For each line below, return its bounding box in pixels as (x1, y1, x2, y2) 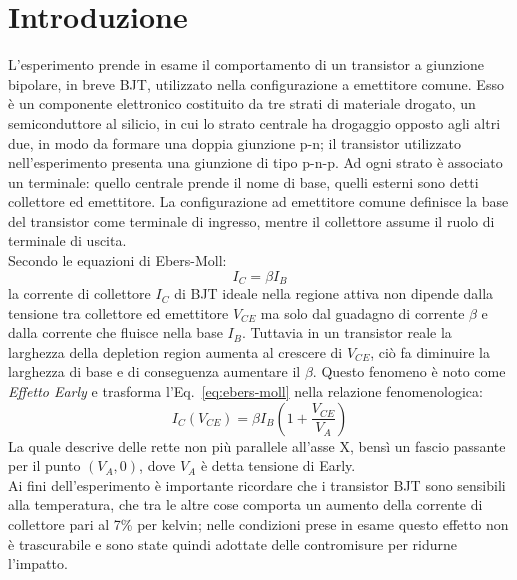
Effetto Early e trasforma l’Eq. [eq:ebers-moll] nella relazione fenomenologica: (8, 381, 483, 402)
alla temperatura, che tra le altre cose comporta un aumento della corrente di (8, 494, 483, 515)
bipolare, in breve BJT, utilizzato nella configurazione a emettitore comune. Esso (8, 73, 504, 94)
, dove (139, 455, 176, 476)
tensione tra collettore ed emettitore (8, 302, 229, 323)
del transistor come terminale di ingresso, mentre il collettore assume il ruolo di (8, 210, 495, 231)
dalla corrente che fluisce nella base (8, 322, 223, 343)
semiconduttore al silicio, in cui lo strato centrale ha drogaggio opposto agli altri (8, 112, 501, 133)
